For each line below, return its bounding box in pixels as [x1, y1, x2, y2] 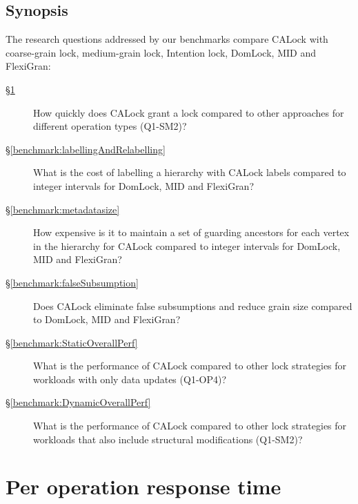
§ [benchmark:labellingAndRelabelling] [6, 142, 166, 156]
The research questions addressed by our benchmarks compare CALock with [6, 32, 328, 46]
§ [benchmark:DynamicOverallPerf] [6, 395, 151, 409]
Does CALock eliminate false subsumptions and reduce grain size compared [33, 298, 352, 313]
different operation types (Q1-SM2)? [33, 119, 187, 133]
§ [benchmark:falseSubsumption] [6, 275, 139, 289]
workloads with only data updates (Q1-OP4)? [33, 371, 227, 386]
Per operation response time [6, 472, 281, 501]
